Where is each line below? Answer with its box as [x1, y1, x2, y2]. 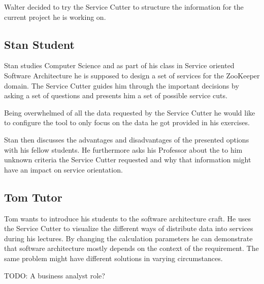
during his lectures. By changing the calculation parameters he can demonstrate [4, 233, 253, 243]
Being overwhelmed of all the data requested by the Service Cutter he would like [4, 107, 255, 118]
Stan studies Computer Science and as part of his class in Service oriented [4, 60, 235, 71]
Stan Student [4, 36, 75, 52]
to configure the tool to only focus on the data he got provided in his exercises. [4, 117, 250, 128]
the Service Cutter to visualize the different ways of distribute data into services [4, 223, 253, 234]
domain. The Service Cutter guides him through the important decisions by [4, 80, 239, 91]
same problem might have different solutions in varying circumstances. [4, 252, 223, 263]
